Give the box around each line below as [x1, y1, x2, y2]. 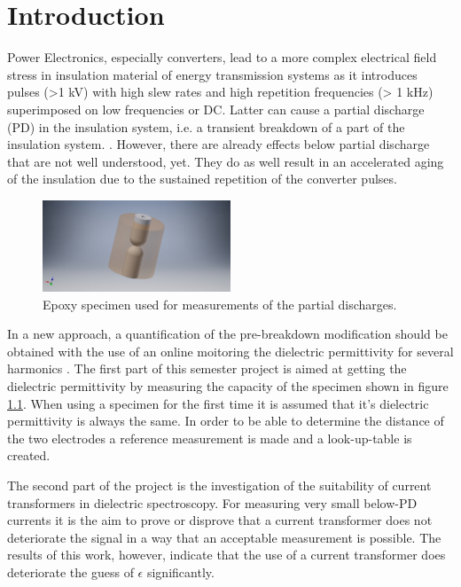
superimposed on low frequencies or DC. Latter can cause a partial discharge [7, 99, 425, 118]
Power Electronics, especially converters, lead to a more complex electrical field [7, 48, 437, 67]
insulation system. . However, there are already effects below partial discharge [7, 135, 430, 153]
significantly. [146, 562, 215, 581]
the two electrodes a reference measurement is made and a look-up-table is [7, 428, 412, 447]
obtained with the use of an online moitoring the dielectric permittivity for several [7, 341, 454, 360]
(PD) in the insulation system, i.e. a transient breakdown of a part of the [7, 117, 405, 136]
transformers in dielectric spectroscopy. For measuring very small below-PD [7, 493, 418, 512]
